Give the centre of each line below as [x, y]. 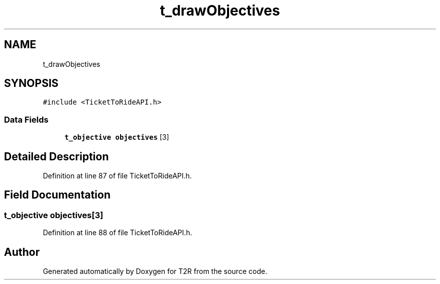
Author [22, 252]
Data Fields [26, 119]
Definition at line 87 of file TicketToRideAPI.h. [117, 176]
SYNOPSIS [31, 83]
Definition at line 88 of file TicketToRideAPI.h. [118, 233]
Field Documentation [57, 195]
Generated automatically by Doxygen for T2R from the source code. [155, 271]
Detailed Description [57, 156]
